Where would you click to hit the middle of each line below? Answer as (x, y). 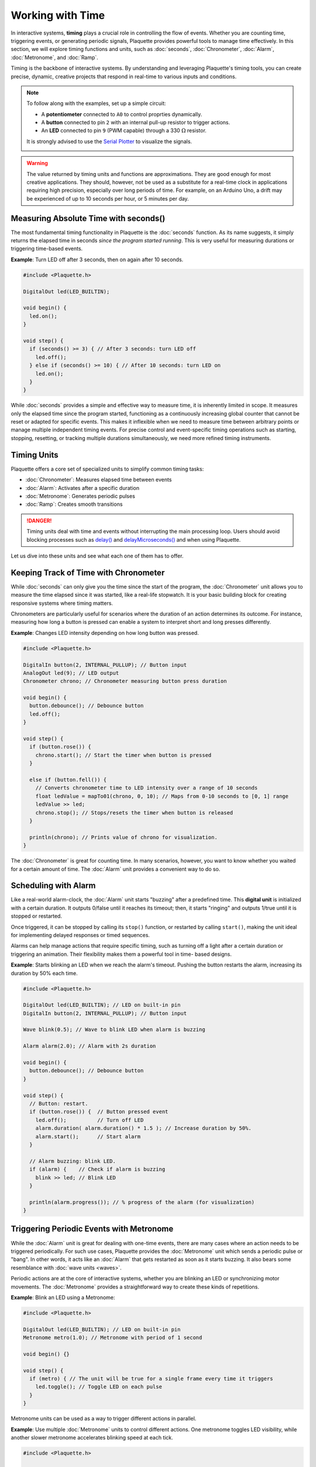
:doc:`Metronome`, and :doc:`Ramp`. (55, 57)
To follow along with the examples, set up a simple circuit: (96, 103)
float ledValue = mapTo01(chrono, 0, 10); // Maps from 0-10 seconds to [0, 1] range (162, 796)
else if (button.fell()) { (68, 780)
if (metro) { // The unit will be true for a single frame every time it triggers (151, 1379)
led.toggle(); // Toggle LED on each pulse (99, 1387)
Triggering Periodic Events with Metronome (92, 1229)
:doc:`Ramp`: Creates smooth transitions (74, 504)
